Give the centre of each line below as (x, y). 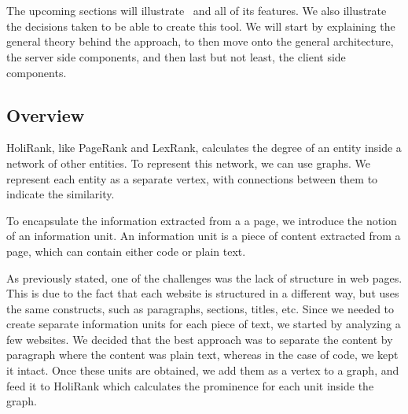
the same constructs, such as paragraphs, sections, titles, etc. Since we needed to (200, 308)
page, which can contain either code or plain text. (126, 251)
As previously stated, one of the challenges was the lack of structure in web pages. (204, 277)
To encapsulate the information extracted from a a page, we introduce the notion (202, 220)
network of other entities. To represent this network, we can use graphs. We (188, 163)
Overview (46, 115)
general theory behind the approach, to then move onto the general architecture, (200, 41)
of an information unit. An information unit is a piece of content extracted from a (204, 236)
